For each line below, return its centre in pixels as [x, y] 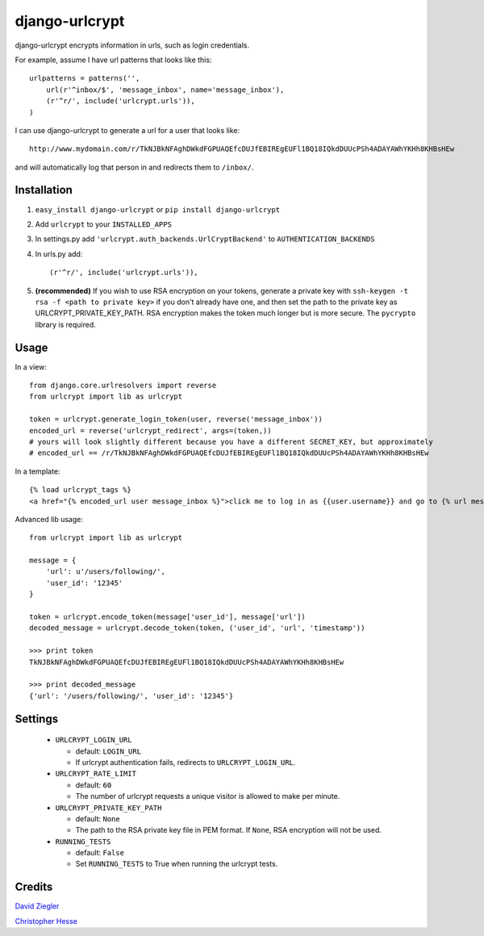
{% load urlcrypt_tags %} [81, 490]
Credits [34, 887]
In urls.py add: [59, 253]
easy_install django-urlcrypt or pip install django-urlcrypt [158, 209]
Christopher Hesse [46, 921]
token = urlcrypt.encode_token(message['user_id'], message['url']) [167, 617]
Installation [44, 190]
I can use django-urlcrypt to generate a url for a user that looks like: [127, 130]
